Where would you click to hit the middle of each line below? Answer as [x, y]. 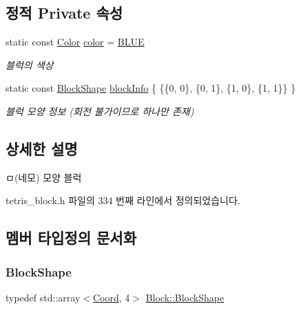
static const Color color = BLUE [75, 42]
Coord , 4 [111, 297]
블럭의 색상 [30, 64]
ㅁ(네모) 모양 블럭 [44, 177]
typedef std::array [43, 297]
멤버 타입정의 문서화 [71, 238]
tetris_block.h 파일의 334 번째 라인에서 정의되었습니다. [123, 200]
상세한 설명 [42, 148]
